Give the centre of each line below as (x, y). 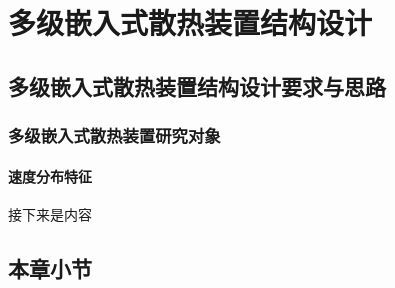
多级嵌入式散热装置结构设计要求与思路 (197, 85)
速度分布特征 (50, 175)
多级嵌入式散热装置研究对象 (114, 135)
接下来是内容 (50, 213)
